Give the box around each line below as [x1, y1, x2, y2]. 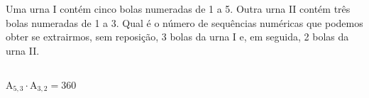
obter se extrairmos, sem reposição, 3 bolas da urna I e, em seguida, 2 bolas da [6, 29, 349, 44]
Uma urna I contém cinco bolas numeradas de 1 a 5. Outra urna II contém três [6, 1, 351, 16]
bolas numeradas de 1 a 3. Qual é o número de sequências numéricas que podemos [6, 15, 363, 30]
